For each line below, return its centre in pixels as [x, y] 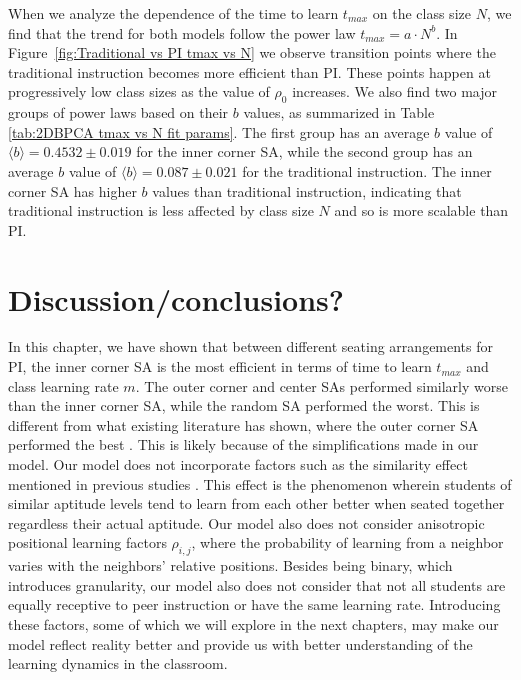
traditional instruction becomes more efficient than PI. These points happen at [249, 71]
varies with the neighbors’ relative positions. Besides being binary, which [230, 565]
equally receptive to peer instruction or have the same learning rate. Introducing [254, 604]
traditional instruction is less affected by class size [161, 210]
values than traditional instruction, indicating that [307, 190]
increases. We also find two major [394, 91]
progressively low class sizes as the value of [139, 91]
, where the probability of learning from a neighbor [347, 542]
